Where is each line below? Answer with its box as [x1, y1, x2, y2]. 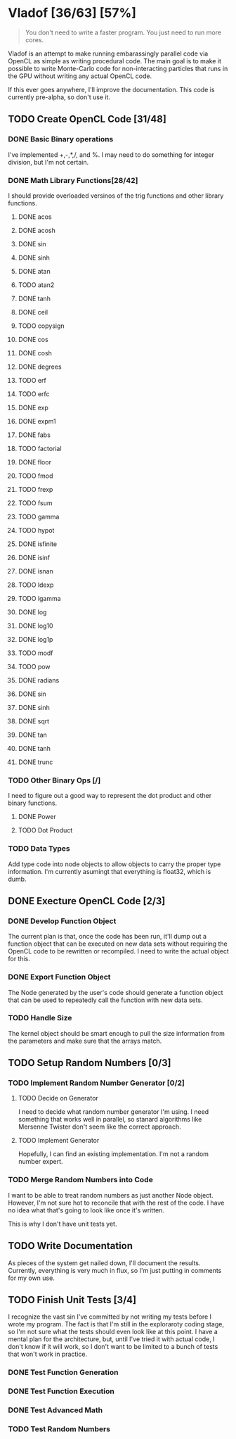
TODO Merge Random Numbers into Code [8, 1175, 153, 1185]
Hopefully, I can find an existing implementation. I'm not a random [18, 1150, 209, 1158]
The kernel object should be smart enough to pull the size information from [8, 1029, 225, 1037]
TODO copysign [18, 322, 65, 330]
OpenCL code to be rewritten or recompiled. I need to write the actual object [8, 947, 229, 956]
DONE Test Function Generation [8, 1367, 119, 1377]
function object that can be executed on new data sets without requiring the [8, 939, 228, 948]
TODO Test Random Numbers [8, 1424, 111, 1434]
